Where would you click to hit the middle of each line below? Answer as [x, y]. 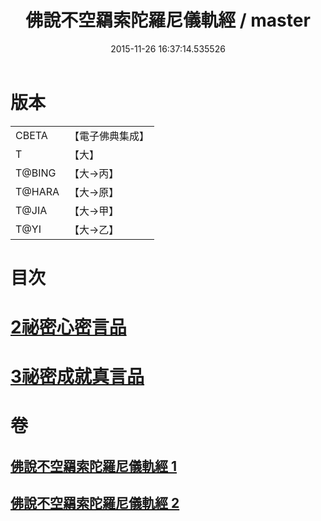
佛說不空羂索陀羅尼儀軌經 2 [95, 503]
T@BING [36, 173]
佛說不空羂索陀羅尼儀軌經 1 [94, 466]
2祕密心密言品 [68, 327]
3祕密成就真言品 [77, 377]
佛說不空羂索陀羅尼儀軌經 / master [168, 20]
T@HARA [37, 191]
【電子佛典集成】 [109, 136]
